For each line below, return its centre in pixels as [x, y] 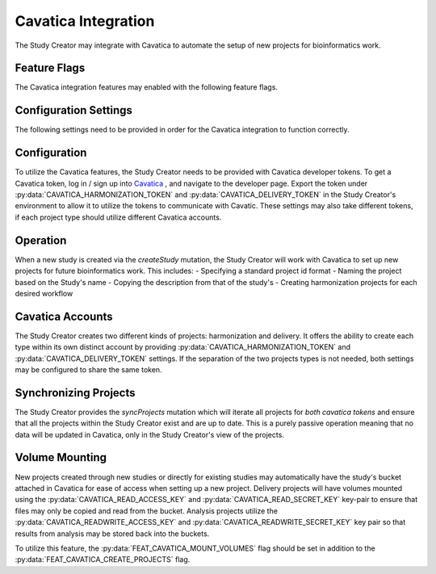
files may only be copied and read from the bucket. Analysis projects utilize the [147, 511]
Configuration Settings [74, 110]
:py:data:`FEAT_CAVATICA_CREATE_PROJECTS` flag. [103, 559]
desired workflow [44, 293]
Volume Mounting [61, 457]
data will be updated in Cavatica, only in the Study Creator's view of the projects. [149, 434]
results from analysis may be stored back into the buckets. [112, 534]
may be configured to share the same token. [88, 369]
